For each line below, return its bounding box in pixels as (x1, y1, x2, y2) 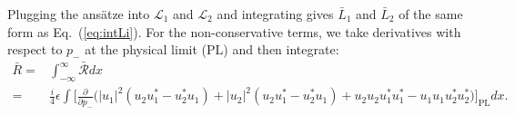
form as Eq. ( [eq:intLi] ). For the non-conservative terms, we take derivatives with (7, 22, 461, 41)
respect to (7, 40, 63, 59)
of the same (399, 5, 463, 23)
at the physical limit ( (85, 40, 207, 59)
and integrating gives (217, 5, 334, 23)
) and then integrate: (223, 40, 339, 59)
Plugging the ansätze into (7, 5, 150, 23)
